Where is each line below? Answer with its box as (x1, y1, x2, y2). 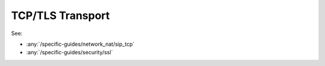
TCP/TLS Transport (11, 9, 110, 22)
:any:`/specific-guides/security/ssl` (26, 49, 113, 56)
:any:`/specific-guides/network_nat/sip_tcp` (26, 40, 135, 48)
